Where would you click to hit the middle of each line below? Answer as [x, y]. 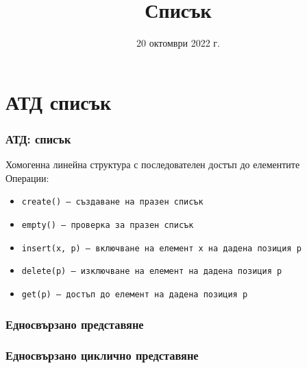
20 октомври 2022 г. [178, 43]
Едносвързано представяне [75, 324]
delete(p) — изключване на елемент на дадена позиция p [152, 272]
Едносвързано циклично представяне [102, 355]
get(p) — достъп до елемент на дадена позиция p [135, 294]
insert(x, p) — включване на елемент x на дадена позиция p [161, 248]
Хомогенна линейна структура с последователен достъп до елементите [153, 164]
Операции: [27, 177]
